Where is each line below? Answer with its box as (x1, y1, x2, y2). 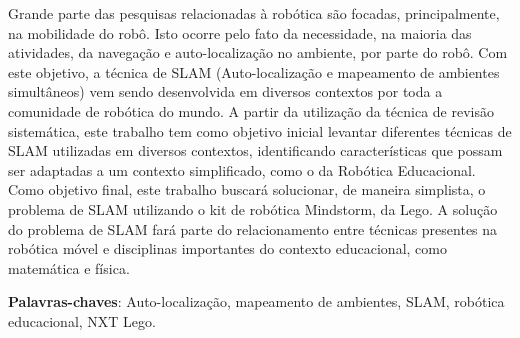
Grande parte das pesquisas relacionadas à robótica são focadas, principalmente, (8, 3, 500, 23)
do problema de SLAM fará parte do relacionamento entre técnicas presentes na (8, 218, 498, 239)
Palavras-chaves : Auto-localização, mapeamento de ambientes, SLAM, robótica (8, 291, 505, 312)
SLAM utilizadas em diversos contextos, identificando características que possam (8, 140, 503, 161)
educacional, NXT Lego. (8, 310, 156, 331)
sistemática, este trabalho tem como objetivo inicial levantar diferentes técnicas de (8, 120, 512, 141)
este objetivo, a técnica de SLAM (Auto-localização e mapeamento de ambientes (8, 61, 500, 82)
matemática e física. (8, 257, 130, 278)
